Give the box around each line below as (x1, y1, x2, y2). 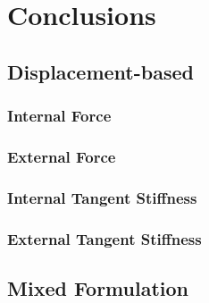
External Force (7, 145, 116, 167)
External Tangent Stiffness (7, 227, 202, 249)
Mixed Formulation (7, 274, 189, 301)
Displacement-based (7, 57, 194, 85)
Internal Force (7, 105, 112, 127)
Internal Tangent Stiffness (7, 186, 197, 208)
